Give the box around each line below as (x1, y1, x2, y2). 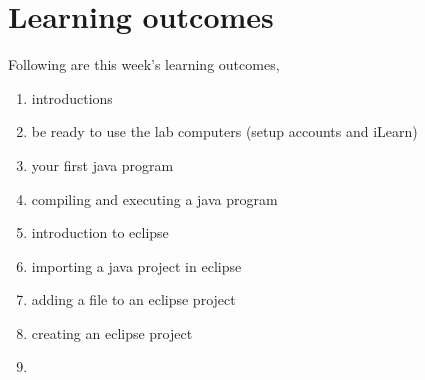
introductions (31, 87, 113, 108)
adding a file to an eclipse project (31, 289, 236, 310)
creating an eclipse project (31, 322, 193, 343)
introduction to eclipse (31, 222, 169, 243)
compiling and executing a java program (31, 188, 278, 209)
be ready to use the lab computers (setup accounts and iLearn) (31, 121, 418, 142)
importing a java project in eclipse (31, 255, 242, 276)
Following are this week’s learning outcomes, (8, 54, 280, 75)
